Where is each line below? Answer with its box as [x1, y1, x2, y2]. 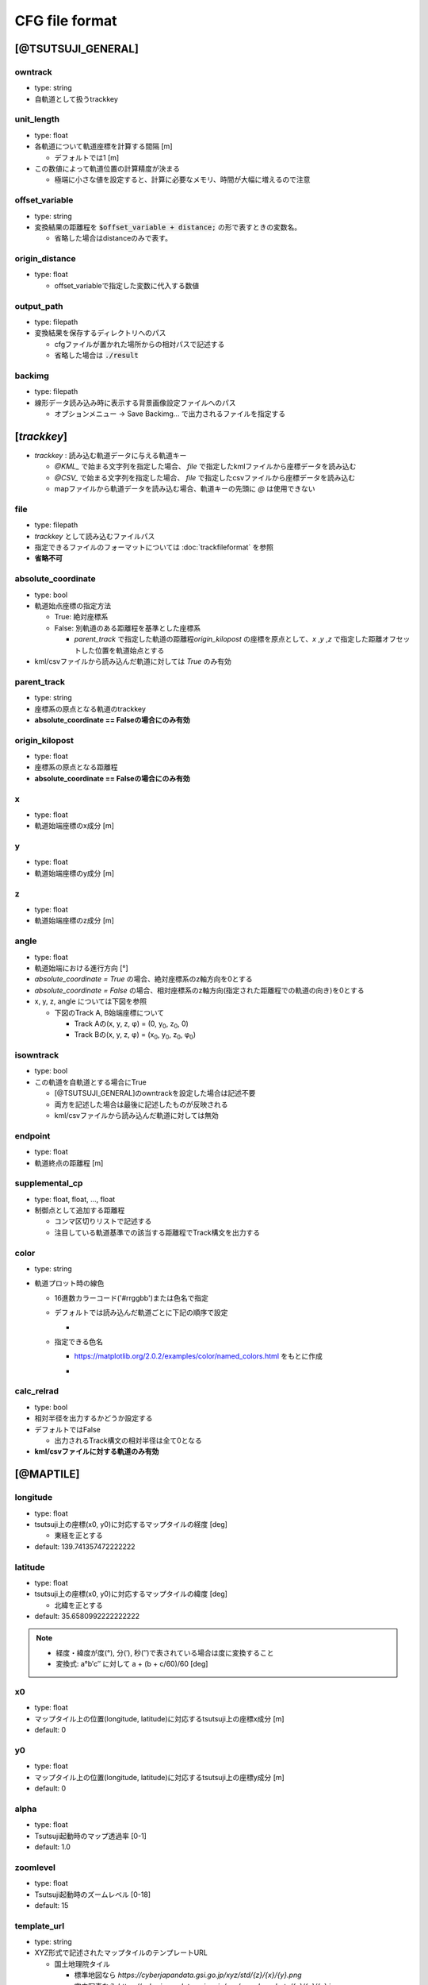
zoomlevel [14, 1862, 55, 1873]
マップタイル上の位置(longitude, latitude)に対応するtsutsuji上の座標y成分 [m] [34, 1772, 285, 1782]
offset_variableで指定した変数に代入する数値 [54, 280, 200, 290]
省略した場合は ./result [54, 350, 139, 360]
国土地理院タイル [54, 1959, 110, 1968]
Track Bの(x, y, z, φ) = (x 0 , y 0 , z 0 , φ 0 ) [74, 1030, 197, 1042]
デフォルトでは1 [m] [54, 152, 120, 162]
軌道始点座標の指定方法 [34, 601, 111, 611]
